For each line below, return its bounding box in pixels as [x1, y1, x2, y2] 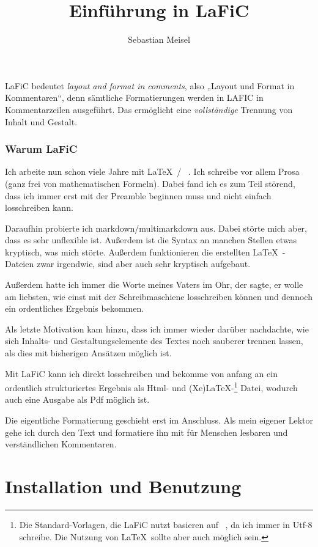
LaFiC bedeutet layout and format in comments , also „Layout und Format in [5, 79, 295, 92]
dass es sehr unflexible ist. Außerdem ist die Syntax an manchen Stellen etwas [5, 233, 297, 246]
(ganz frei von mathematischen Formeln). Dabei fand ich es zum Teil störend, [5, 177, 295, 189]
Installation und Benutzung [5, 474, 242, 499]
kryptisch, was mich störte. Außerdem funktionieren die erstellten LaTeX [5, 245, 278, 258]
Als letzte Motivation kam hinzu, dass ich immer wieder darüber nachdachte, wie [5, 322, 309, 335]
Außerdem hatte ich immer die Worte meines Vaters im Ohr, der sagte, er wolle [5, 278, 303, 291]
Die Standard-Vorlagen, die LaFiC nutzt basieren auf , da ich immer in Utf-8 [19, 518, 312, 530]
